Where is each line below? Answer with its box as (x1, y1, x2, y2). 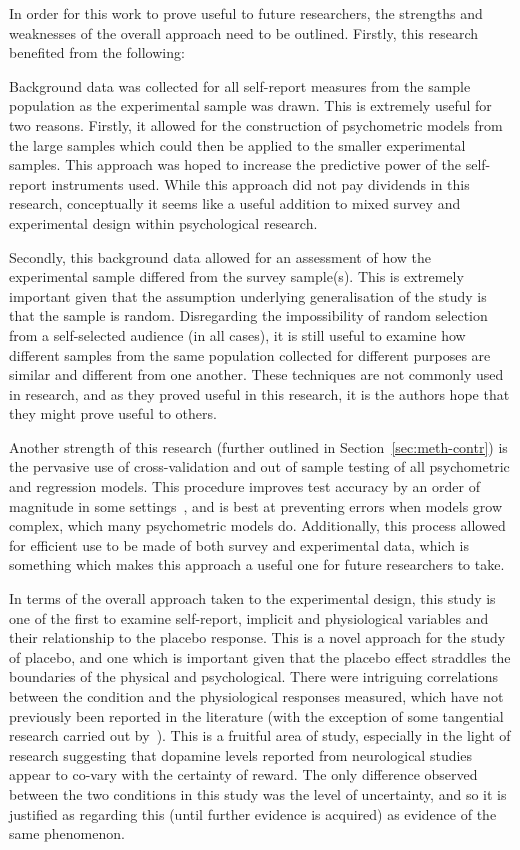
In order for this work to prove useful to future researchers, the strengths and (9, 3, 483, 23)
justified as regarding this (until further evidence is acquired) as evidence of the (9, 803, 497, 824)
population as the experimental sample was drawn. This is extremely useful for (9, 95, 492, 116)
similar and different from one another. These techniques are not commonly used (9, 364, 504, 385)
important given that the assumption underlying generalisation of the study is (9, 285, 487, 306)
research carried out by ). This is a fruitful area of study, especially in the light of (9, 725, 511, 746)
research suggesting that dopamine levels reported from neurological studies (9, 744, 473, 765)
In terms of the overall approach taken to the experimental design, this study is (9, 588, 496, 609)
